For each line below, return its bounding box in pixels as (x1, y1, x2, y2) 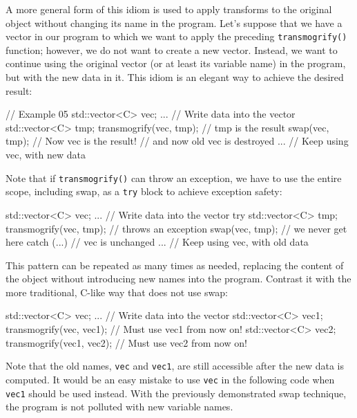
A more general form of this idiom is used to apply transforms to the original (6, 2, 332, 16)
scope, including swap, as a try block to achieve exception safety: (6, 184, 282, 199)
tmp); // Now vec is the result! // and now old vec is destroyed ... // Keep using (6, 134, 349, 148)
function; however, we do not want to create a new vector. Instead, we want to (6, 42, 338, 57)
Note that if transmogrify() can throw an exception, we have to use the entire (6, 170, 342, 185)
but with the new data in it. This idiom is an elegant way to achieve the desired (6, 70, 344, 84)
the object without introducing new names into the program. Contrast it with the (6, 271, 351, 286)
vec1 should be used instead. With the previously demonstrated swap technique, (6, 385, 347, 400)
